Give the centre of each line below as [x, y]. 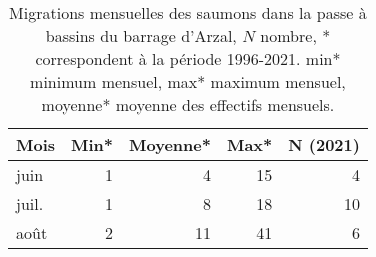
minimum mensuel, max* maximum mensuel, [188, 81]
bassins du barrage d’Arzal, [141, 35]
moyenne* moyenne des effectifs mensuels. [188, 104]
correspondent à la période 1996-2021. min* [188, 58]
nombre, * [295, 35]
